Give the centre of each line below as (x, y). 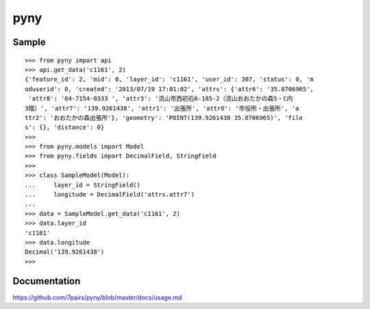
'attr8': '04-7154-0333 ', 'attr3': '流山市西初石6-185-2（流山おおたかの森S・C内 (161, 99)
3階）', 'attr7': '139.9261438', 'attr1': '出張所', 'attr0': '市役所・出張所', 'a (162, 108)
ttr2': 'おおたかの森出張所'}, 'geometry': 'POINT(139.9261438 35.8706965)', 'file (164, 118)
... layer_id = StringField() (83, 185)
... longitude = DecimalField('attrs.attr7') (110, 195)
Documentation (47, 281)
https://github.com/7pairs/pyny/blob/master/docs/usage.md (97, 297)
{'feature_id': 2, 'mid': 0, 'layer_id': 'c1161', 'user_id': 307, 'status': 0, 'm (170, 79)
